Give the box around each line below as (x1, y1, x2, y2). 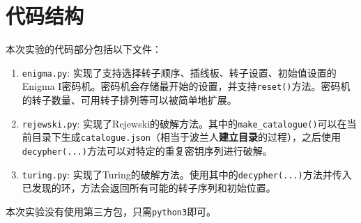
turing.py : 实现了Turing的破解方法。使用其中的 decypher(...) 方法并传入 (22, 167, 352, 181)
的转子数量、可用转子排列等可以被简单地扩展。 (22, 93, 237, 107)
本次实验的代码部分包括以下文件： (6, 42, 162, 56)
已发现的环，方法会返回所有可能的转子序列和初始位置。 (22, 180, 276, 195)
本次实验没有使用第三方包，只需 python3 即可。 (6, 203, 217, 218)
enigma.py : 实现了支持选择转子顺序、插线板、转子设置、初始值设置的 (22, 65, 337, 79)
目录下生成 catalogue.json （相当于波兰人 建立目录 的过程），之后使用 (31, 130, 341, 144)
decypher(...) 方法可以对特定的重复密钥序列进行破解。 (22, 143, 272, 157)
